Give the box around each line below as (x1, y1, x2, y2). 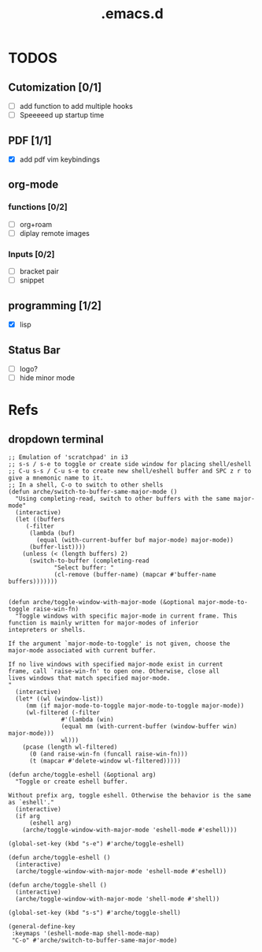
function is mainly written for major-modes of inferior (8, 619, 199, 627)
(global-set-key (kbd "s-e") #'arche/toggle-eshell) (8, 840, 185, 848)
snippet (19, 275, 45, 285)
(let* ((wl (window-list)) (15, 695, 104, 703)
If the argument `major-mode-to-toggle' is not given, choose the (8, 640, 231, 648)
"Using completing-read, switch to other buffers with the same (15, 495, 231, 503)
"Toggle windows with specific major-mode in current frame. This (15, 612, 238, 620)
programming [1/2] (8, 299, 102, 312)
